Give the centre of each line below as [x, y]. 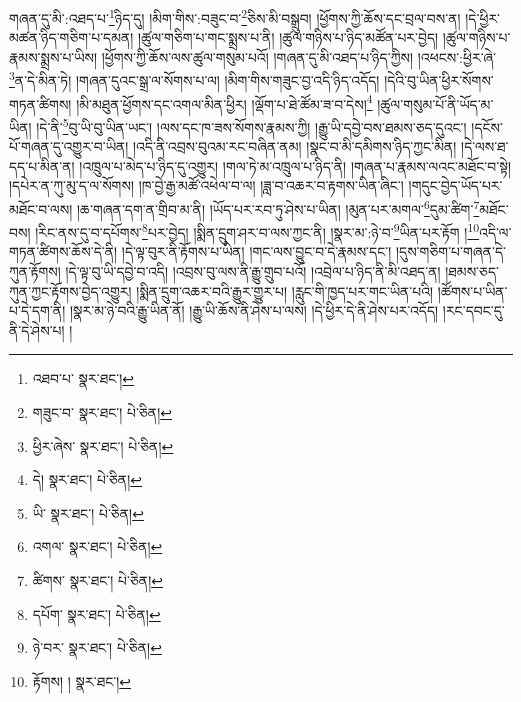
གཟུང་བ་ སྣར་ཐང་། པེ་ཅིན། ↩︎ [102, 412]
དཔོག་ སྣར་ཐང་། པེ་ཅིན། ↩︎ [96, 613]
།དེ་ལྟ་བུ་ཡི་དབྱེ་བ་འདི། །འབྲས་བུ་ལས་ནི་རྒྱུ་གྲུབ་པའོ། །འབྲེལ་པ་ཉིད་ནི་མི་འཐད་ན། [253, 271]
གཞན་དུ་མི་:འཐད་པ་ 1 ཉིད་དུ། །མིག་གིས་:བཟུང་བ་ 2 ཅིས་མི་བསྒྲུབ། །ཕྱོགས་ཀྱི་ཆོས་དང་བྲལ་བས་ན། [235, 16]
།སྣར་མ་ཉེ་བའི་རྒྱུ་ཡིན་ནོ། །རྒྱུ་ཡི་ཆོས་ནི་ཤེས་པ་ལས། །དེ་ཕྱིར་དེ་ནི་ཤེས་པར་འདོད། [254, 310]
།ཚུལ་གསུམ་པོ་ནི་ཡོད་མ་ [435, 103]
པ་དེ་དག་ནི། [37, 310]
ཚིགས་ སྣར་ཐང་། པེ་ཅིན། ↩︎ [98, 580]
